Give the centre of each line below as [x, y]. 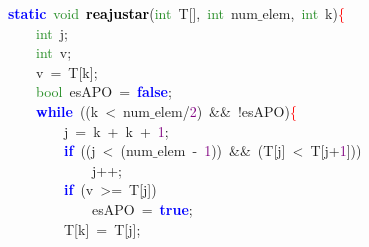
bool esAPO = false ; [104, 91]
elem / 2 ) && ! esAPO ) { [225, 110]
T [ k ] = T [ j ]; [102, 228]
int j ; [52, 32]
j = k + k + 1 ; [116, 130]
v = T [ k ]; [66, 71]
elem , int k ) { [303, 13]
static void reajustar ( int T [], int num [133, 13]
